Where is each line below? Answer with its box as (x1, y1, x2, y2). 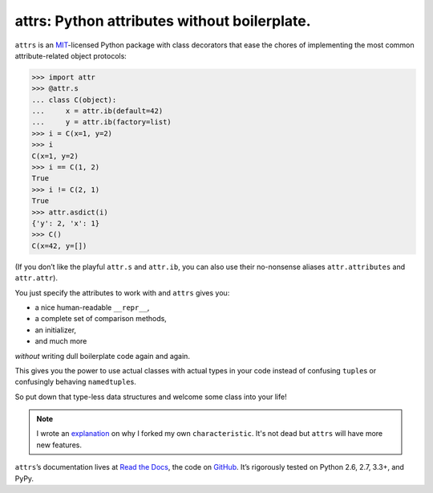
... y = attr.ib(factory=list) (31, 117, 172, 127)
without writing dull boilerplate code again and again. (14, 351, 190, 361)
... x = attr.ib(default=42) (31, 107, 164, 116)
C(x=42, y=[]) (31, 241, 87, 251)
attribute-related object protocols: (14, 51, 127, 60)
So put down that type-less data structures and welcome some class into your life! (14, 392, 288, 401)
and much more (34, 336, 87, 346)
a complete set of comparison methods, (34, 314, 168, 324)
